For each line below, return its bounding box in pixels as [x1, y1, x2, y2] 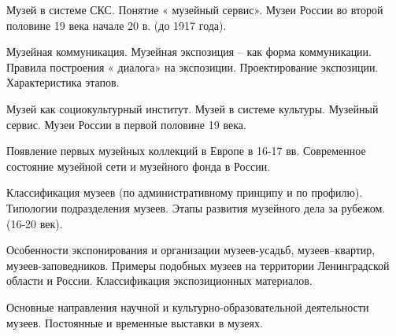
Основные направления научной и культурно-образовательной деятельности [6, 298, 369, 315]
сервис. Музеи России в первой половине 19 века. [6, 116, 246, 132]
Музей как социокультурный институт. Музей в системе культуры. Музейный [6, 100, 379, 116]
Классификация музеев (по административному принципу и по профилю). [6, 184, 363, 201]
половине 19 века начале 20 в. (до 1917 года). [6, 17, 227, 33]
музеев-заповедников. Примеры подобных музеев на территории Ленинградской [6, 257, 390, 273]
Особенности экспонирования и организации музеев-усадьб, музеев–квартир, [6, 242, 376, 258]
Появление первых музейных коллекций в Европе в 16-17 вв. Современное [6, 142, 366, 159]
